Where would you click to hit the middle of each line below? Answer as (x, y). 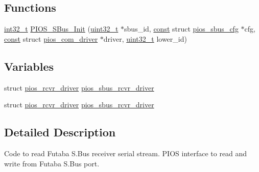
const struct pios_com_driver (51, 38)
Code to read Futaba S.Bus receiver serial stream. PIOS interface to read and (126, 153)
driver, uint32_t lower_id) (145, 38)
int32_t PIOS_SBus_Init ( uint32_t (61, 29)
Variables (29, 66)
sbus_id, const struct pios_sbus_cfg (181, 29)
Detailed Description (60, 132)
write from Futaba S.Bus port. (52, 163)
